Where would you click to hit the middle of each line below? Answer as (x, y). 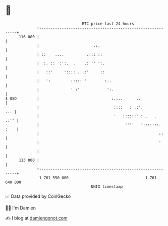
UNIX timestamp (107, 186)
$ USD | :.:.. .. (73, 98)
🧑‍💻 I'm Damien (21, 208)
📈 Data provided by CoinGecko (38, 196)
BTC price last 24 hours (108, 24)
